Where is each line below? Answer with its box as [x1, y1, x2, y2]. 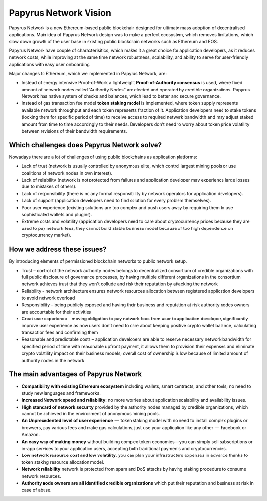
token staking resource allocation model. [21, 459, 105, 465]
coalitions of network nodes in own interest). [21, 170, 113, 176]
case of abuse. [21, 487, 52, 493]
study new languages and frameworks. [21, 390, 101, 396]
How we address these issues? [9, 245, 107, 254]
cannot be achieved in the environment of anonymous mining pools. [21, 411, 160, 417]
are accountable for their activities [21, 309, 91, 315]
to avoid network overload [21, 295, 75, 301]
